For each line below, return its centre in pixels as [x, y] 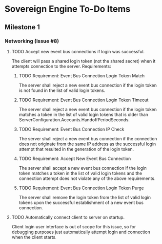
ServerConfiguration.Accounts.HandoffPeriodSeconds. [74, 120]
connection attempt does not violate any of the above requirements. [87, 178]
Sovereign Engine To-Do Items [68, 9]
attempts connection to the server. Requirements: [61, 66]
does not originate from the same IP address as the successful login [87, 144]
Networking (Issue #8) [32, 41]
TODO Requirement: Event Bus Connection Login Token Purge [81, 188]
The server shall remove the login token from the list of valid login [85, 197]
